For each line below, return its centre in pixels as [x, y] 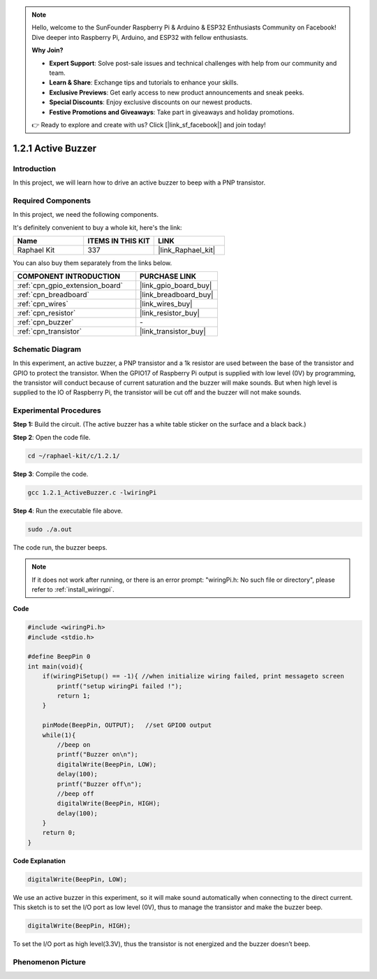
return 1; [74, 696]
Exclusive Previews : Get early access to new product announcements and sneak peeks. [177, 92]
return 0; [59, 833]
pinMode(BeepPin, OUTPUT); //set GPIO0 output [127, 725]
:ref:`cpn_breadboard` [53, 295]
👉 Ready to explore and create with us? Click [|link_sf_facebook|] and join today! [149, 124]
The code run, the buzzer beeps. [60, 547]
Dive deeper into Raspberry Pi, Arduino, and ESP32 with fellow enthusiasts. [140, 37]
